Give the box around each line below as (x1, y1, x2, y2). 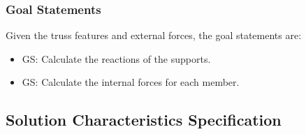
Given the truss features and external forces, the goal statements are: (6, 28, 302, 43)
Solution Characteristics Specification (6, 109, 282, 131)
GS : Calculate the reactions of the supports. (22, 51, 211, 66)
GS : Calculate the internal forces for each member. (22, 75, 240, 89)
